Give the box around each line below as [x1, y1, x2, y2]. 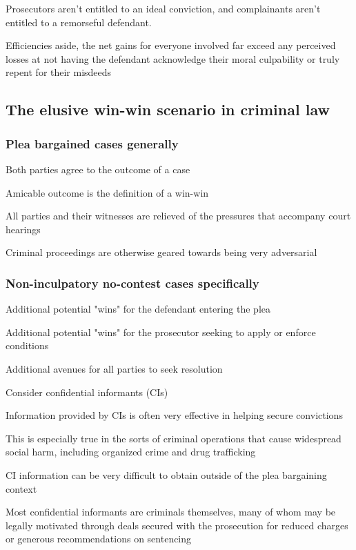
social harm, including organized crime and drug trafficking [6, 444, 256, 459]
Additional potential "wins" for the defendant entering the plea [6, 302, 271, 316]
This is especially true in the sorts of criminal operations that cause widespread [6, 431, 342, 445]
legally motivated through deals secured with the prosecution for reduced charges [6, 518, 348, 532]
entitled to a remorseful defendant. [6, 14, 152, 29]
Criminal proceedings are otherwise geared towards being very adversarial [6, 245, 317, 259]
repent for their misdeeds [6, 65, 112, 79]
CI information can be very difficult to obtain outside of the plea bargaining [6, 467, 327, 482]
